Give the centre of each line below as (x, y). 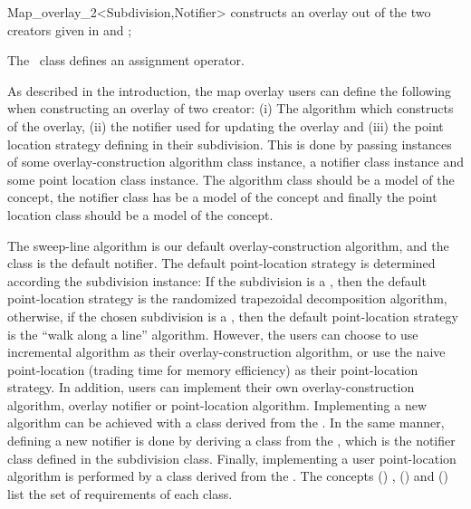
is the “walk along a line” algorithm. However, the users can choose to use (213, 334)
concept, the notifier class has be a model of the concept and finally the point (222, 197)
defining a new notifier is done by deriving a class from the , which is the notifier (231, 441)
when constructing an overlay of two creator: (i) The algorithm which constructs (231, 108)
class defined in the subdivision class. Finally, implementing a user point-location (232, 458)
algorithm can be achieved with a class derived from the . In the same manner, (226, 423)
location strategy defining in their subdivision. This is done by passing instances (230, 144)
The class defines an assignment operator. (126, 60)
